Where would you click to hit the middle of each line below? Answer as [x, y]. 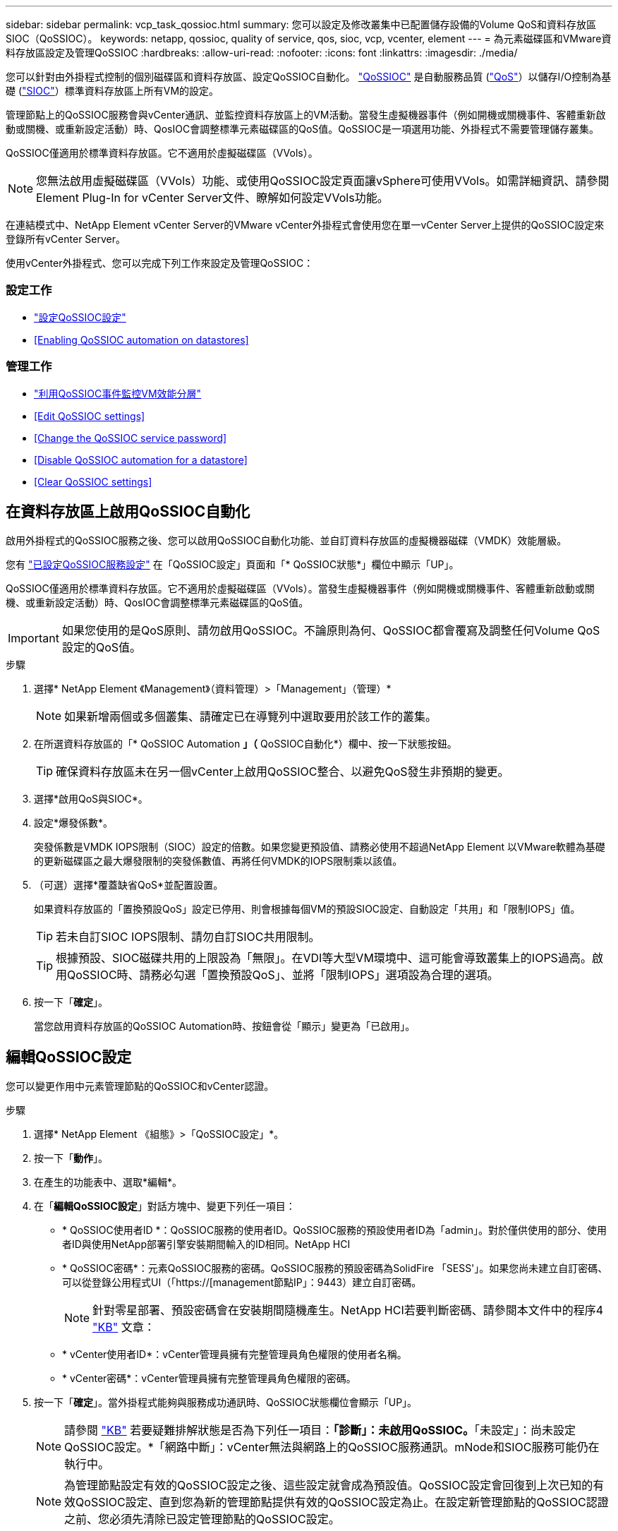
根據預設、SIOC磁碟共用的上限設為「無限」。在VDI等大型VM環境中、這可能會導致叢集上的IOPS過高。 [324, 958]
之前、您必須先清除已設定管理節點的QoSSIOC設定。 [202, 1519]
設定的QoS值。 [102, 648]
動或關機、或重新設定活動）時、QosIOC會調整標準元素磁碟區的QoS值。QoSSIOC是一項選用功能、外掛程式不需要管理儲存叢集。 [303, 129]
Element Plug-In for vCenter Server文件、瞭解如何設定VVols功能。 [212, 198]
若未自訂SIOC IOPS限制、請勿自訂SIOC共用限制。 [188, 937]
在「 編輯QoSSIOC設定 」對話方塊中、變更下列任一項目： [165, 1206]
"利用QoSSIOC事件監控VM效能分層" [118, 393]
